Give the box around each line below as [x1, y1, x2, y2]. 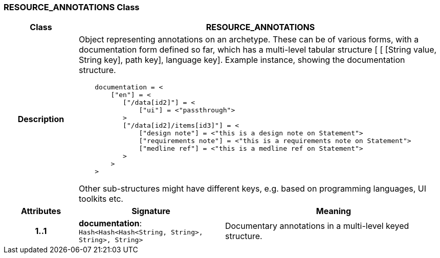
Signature [131, 206, 170, 217]
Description [17, 114, 64, 125]
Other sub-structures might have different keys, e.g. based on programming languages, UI [78, 183, 427, 194]
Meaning [316, 206, 351, 217]
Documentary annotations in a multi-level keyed [225, 221, 409, 231]
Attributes [20, 206, 61, 217]
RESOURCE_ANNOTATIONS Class [4, 2, 140, 12]
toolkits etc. [78, 194, 123, 204]
